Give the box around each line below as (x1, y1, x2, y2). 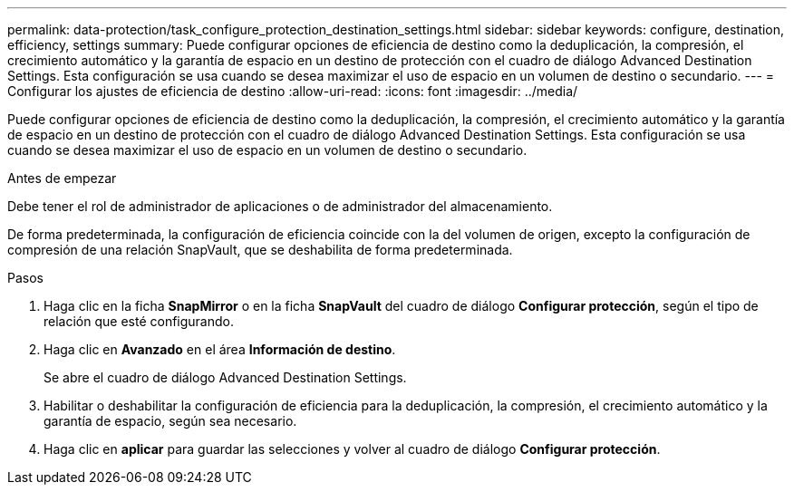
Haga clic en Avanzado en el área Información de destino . (44, 342, 396, 357)
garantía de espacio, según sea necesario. (44, 413, 297, 429)
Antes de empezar (7, 170, 117, 186)
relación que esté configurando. (44, 314, 234, 329)
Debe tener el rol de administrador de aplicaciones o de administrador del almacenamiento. (7, 198, 553, 214)
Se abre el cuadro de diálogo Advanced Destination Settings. (44, 370, 407, 385)
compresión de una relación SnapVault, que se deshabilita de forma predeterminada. (7, 242, 513, 257)
